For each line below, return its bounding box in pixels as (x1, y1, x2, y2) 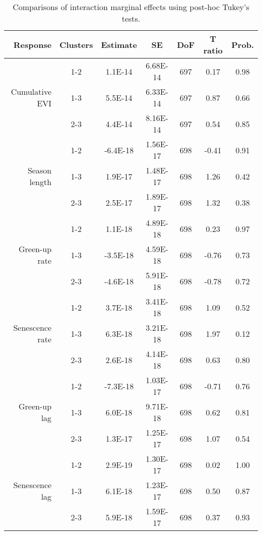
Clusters (59, 38, 93, 50)
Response (13, 38, 52, 50)
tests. (121, 13, 141, 24)
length (29, 176, 52, 188)
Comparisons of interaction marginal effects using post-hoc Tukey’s (13, 1, 249, 13)
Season (27, 164, 52, 176)
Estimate (101, 38, 137, 50)
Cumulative (11, 86, 52, 97)
